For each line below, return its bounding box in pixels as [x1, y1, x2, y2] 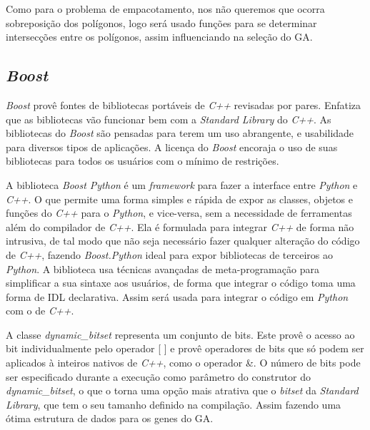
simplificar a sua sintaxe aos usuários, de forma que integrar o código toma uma [6, 275, 356, 290]
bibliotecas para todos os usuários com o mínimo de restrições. [6, 153, 279, 168]
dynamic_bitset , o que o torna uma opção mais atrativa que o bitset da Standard [6, 383, 359, 398]
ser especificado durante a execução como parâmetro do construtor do [6, 369, 311, 384]
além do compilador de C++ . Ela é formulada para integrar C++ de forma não [6, 219, 354, 234]
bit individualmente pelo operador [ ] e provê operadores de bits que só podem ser [6, 341, 364, 356]
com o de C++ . [6, 303, 74, 318]
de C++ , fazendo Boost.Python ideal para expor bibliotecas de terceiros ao [6, 247, 333, 262]
